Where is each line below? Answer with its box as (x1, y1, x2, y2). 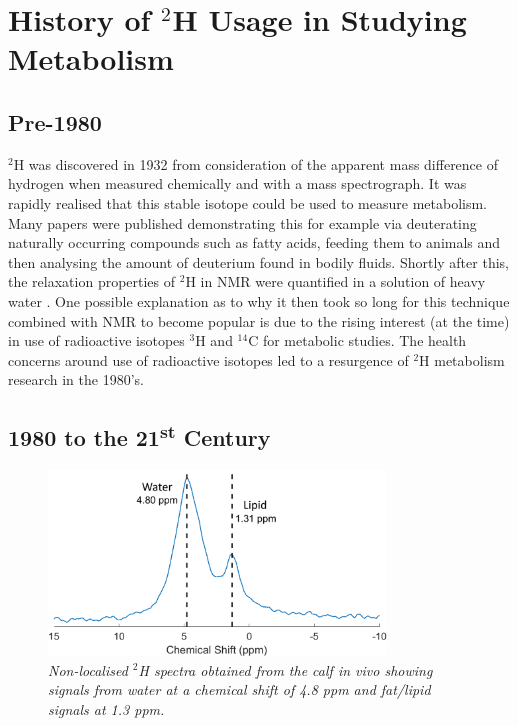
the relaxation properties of (8, 271, 176, 292)
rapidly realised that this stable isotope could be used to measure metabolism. (8, 192, 487, 213)
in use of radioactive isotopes (8, 330, 185, 351)
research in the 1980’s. (8, 369, 144, 390)
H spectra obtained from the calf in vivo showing (138, 659, 433, 680)
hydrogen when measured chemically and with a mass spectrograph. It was (8, 173, 467, 194)
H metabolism (419, 349, 505, 370)
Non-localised (48, 659, 128, 680)
